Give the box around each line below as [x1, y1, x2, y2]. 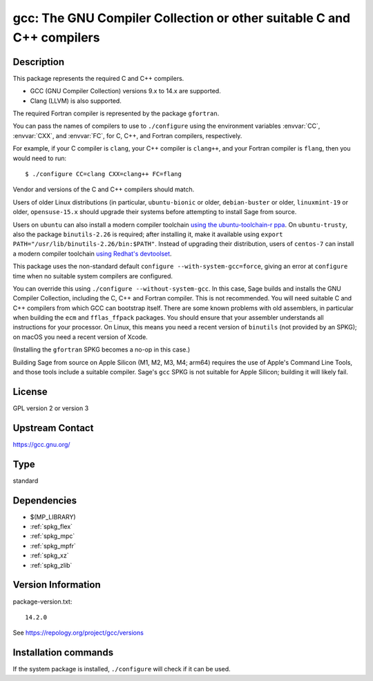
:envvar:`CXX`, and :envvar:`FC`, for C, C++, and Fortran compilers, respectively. [12, 131, 242, 140]
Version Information [12, 579, 101, 591]
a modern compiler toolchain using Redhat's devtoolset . [12, 249, 172, 258]
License [12, 385, 48, 397]
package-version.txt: [12, 597, 73, 606]
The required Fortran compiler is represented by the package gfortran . [12, 109, 220, 117]
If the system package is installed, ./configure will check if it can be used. [12, 665, 231, 673]
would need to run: [12, 154, 67, 162]
